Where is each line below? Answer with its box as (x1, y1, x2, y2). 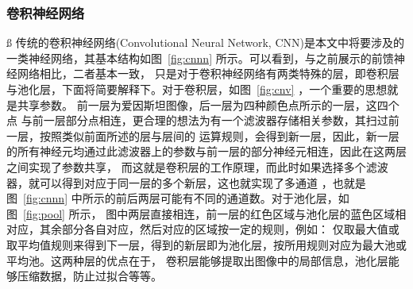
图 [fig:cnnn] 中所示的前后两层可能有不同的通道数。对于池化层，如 (6, 190, 349, 206)
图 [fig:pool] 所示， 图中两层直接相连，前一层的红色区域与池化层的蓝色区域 (6, 205, 396, 222)
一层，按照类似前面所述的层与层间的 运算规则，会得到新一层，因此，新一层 (6, 127, 399, 144)
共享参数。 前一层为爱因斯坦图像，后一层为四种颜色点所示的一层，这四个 (17, 96, 399, 113)
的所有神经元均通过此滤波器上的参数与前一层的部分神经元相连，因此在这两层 (6, 143, 407, 160)
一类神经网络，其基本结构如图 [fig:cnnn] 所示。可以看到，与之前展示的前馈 (6, 49, 394, 66)
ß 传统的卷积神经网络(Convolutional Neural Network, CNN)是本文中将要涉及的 (6, 34, 404, 51)
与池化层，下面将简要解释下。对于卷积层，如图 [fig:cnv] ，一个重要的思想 (6, 81, 388, 97)
